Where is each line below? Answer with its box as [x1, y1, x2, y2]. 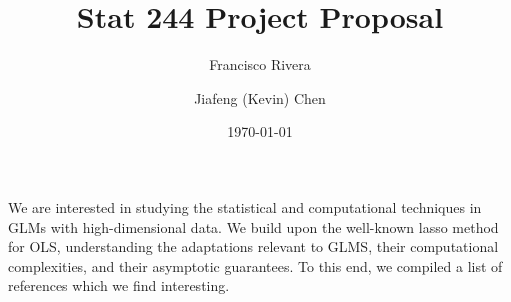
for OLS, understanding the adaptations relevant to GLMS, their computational [8, 236, 499, 257]
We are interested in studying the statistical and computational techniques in [8, 196, 482, 217]
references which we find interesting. [8, 275, 230, 296]
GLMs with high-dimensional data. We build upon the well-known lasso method [8, 216, 499, 237]
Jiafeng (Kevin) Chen [194, 87, 326, 108]
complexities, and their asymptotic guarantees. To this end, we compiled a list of [8, 255, 503, 276]
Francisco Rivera [209, 54, 311, 75]
